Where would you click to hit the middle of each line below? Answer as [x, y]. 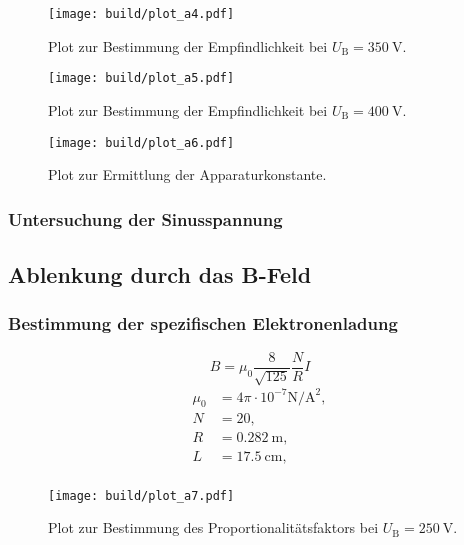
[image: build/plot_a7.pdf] [141, 495]
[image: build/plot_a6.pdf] [141, 142]
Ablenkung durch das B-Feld [160, 273]
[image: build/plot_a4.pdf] [141, 14]
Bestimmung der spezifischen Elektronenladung [203, 323]
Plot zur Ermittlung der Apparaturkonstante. [187, 174]
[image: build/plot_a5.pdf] [141, 78]
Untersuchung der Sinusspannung [145, 218]
